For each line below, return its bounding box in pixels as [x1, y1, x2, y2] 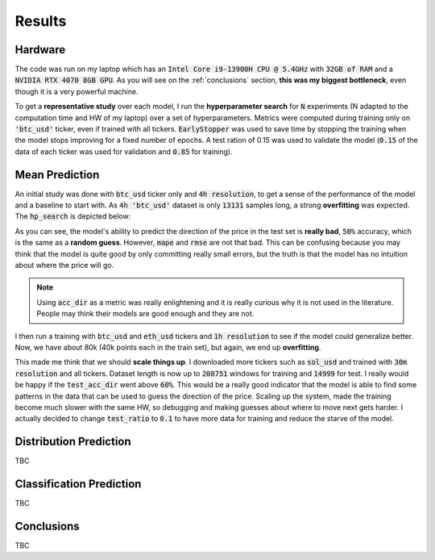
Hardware [14, 43, 66, 56]
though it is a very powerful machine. [14, 86, 139, 96]
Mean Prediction [14, 168, 100, 182]
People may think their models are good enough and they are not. [36, 309, 255, 319]
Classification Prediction [14, 477, 142, 491]
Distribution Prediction [14, 435, 132, 449]
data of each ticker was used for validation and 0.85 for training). [14, 146, 233, 157]
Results [14, 12, 67, 30]
